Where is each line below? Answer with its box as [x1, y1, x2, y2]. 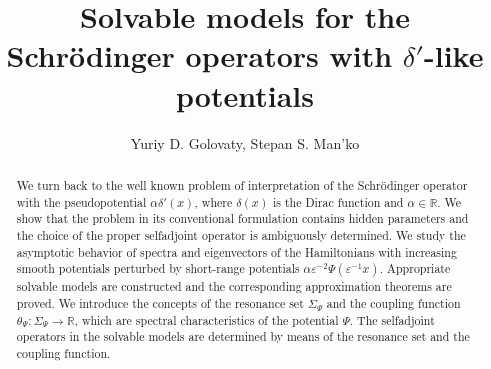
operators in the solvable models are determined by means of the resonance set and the [16, 328, 470, 345]
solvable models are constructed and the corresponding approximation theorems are [16, 278, 452, 295]
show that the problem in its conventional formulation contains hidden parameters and [16, 210, 469, 227]
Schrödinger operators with [6, 35, 393, 76]
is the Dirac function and [273, 193, 404, 210]
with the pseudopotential [16, 193, 147, 210]
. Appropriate [379, 260, 451, 277]
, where [194, 193, 233, 210]
